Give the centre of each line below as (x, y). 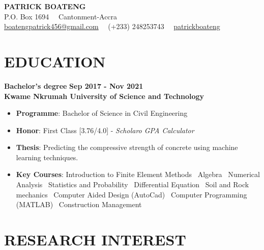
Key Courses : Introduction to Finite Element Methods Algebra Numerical (138, 174)
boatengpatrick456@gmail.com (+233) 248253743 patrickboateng (112, 26)
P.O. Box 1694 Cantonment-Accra (61, 16)
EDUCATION (55, 61)
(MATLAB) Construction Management (79, 204)
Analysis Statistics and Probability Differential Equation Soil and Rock (133, 184)
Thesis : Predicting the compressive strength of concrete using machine (127, 147)
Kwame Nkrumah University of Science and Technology (104, 96)
